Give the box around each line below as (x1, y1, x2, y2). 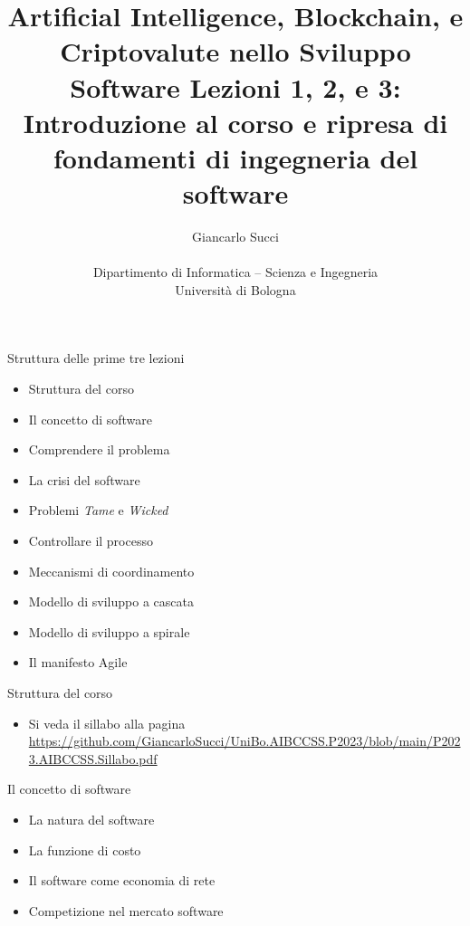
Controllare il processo (28, 531, 153, 549)
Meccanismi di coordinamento (28, 561, 195, 580)
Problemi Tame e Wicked (28, 501, 168, 520)
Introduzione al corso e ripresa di (23, 103, 448, 140)
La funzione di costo (28, 840, 141, 859)
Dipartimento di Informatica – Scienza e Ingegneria (92, 263, 379, 282)
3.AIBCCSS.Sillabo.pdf (28, 749, 158, 768)
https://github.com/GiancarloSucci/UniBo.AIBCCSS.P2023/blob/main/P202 (28, 731, 461, 750)
